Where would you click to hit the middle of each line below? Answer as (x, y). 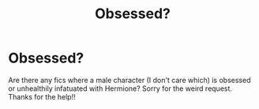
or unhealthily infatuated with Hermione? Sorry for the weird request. (120, 88)
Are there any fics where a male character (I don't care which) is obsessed (129, 80)
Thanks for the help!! (42, 96)
